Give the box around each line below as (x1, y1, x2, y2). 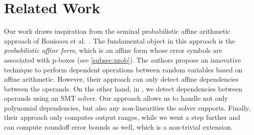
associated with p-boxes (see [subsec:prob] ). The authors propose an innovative (4, 54, 241, 65)
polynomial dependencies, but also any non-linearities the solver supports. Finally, (4, 102, 251, 112)
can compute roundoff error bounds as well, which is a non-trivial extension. (4, 122, 233, 132)
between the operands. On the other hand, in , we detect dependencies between (4, 83, 242, 93)
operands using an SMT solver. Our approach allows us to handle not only (4, 93, 228, 103)
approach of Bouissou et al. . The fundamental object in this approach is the (4, 35, 235, 45)
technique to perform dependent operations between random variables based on (4, 64, 243, 74)
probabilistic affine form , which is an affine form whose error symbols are (4, 45, 223, 55)
